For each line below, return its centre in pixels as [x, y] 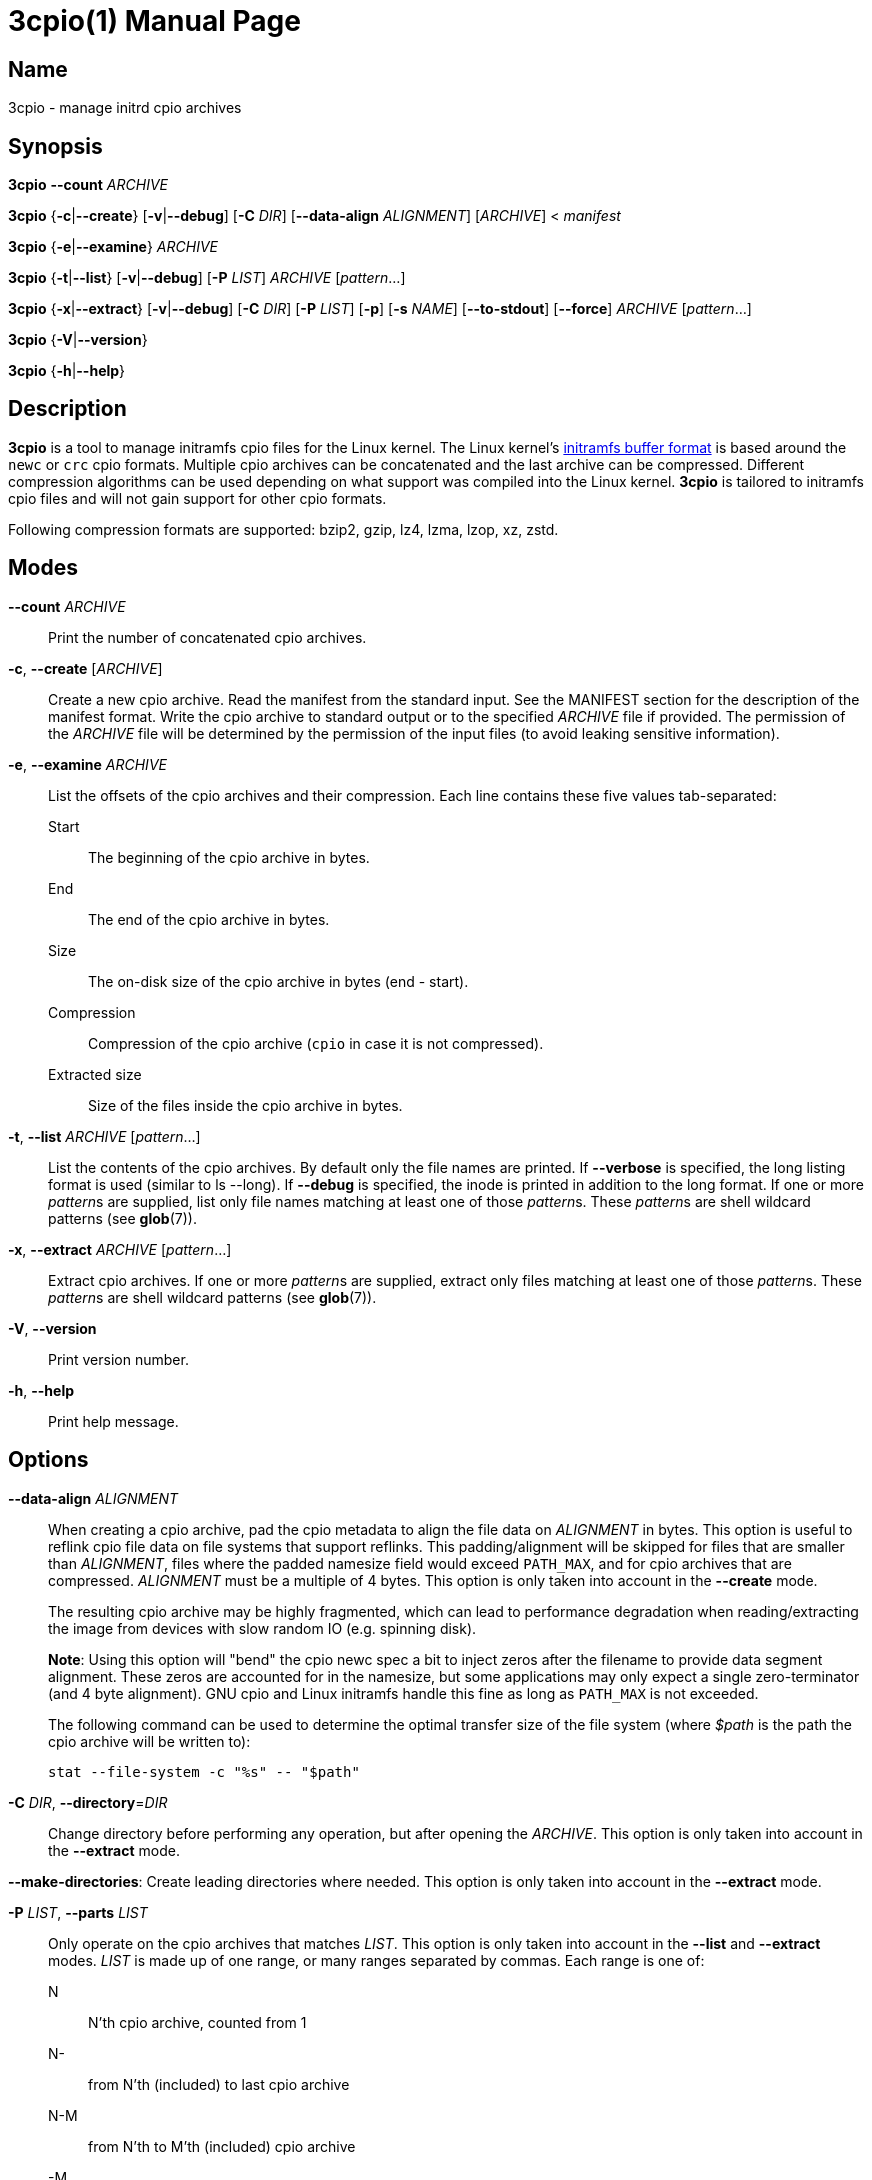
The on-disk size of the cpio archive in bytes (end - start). [278, 981]
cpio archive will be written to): [149, 1741]
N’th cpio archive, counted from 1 [197, 2022]
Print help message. [113, 1421]
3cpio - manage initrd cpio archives [125, 108]
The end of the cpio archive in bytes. [209, 919]
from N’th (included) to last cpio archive [219, 2084]
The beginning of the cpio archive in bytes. [229, 857]
